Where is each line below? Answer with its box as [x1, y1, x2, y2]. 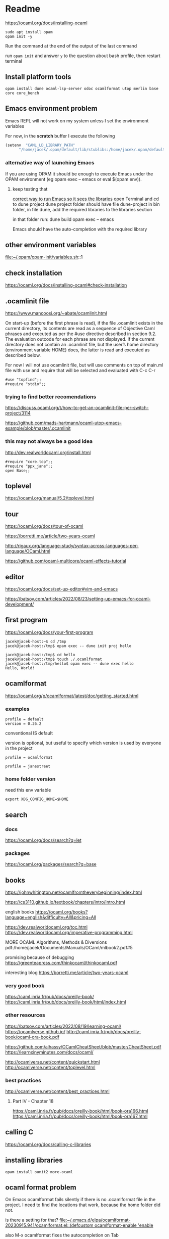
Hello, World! [5, 665, 35, 670]
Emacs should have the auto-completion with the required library [12, 226, 147, 232]
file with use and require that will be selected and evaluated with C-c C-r [5, 368, 156, 374]
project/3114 [5, 410, 31, 416]
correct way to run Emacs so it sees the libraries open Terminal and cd [12, 196, 159, 202]
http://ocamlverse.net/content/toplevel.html [5, 1064, 96, 1070]
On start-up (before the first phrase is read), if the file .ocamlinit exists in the [5, 320, 163, 326]
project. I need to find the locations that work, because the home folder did [5, 1202, 161, 1208]
